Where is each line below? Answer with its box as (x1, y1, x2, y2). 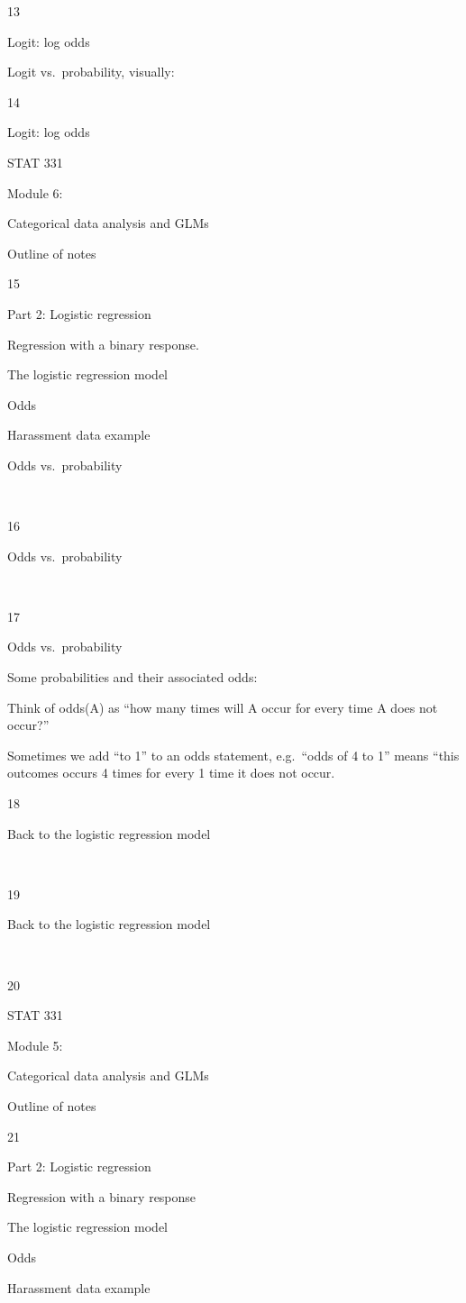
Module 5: (7, 1035, 63, 1054)
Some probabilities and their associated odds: (7, 668, 258, 687)
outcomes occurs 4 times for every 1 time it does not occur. (7, 763, 335, 782)
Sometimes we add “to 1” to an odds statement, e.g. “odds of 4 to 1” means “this (7, 745, 460, 764)
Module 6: (7, 183, 63, 202)
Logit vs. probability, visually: (7, 62, 175, 81)
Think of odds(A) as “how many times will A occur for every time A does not (7, 697, 438, 716)
